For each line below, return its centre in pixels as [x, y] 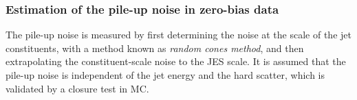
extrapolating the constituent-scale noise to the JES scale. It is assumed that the [176, 61]
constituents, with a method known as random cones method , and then [155, 48]
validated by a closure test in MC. [77, 88]
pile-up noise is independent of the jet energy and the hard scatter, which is [165, 75]
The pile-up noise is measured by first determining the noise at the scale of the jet [178, 35]
